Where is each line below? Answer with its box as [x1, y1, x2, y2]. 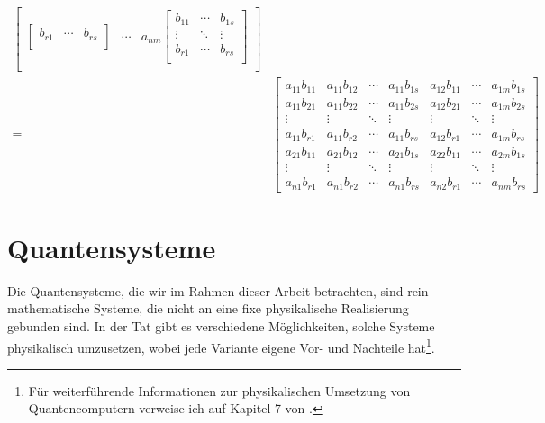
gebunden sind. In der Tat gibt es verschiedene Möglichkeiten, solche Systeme [7, 316, 435, 335]
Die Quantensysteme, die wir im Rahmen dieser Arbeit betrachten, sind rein [7, 281, 429, 300]
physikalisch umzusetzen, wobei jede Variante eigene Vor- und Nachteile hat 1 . [7, 335, 435, 356]
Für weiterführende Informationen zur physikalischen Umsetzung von [28, 381, 411, 400]
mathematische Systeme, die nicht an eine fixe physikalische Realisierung [7, 299, 409, 318]
